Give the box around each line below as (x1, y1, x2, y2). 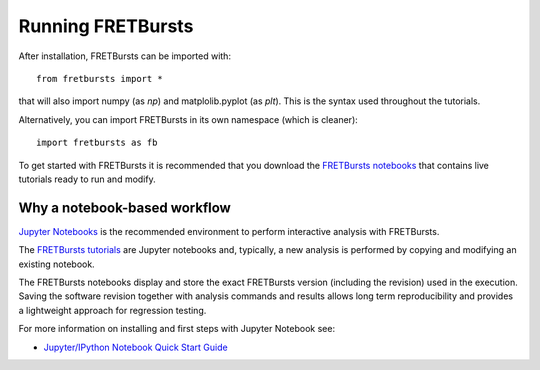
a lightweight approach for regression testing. (18, 304, 207, 316)
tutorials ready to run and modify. (18, 173, 156, 185)
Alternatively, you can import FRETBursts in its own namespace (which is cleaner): (18, 113, 359, 125)
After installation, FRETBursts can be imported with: (18, 50, 232, 62)
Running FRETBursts (18, 15, 194, 37)
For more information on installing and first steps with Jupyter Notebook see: (18, 323, 335, 335)
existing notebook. (18, 258, 95, 270)
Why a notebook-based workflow (18, 199, 232, 216)
